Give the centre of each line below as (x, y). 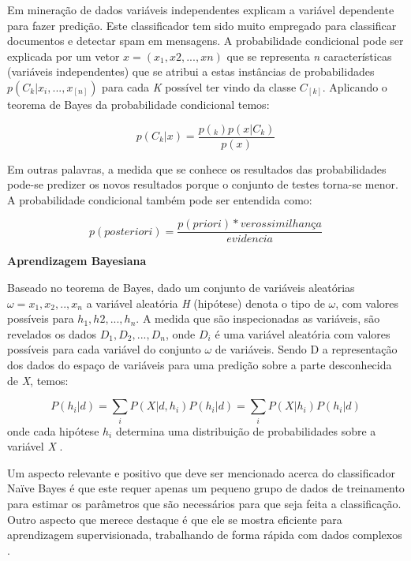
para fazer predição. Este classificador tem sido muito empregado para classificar (202, 25)
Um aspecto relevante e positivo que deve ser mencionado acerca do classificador (202, 472)
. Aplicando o (355, 86)
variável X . (35, 446)
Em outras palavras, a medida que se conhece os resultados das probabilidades (197, 168)
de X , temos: (38, 380)
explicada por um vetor (64, 56)
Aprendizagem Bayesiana (77, 261)
